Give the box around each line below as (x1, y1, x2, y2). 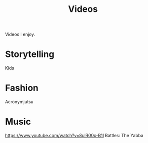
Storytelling (5, 48, 55, 60)
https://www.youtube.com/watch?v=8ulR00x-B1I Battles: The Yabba (5, 133, 144, 138)
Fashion (5, 83, 38, 94)
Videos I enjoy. (5, 31, 36, 38)
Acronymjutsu (5, 99, 34, 105)
